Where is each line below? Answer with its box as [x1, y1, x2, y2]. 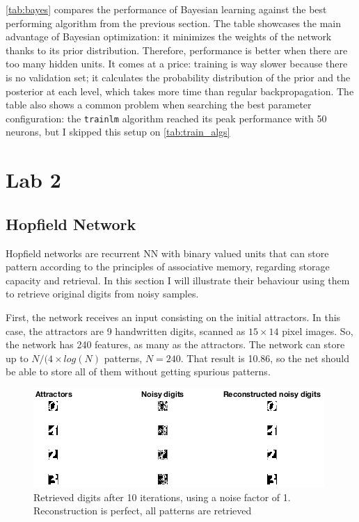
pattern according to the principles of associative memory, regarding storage [6, 259, 330, 274]
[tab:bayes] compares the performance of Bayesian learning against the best [6, 2, 327, 16]
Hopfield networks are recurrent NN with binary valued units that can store [6, 245, 329, 260]
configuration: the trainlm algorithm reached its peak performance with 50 [6, 111, 327, 125]
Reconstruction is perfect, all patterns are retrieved [33, 503, 252, 518]
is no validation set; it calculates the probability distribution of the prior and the [6, 70, 351, 84]
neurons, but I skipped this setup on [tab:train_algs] [6, 124, 230, 139]
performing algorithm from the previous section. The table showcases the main [6, 15, 342, 30]
